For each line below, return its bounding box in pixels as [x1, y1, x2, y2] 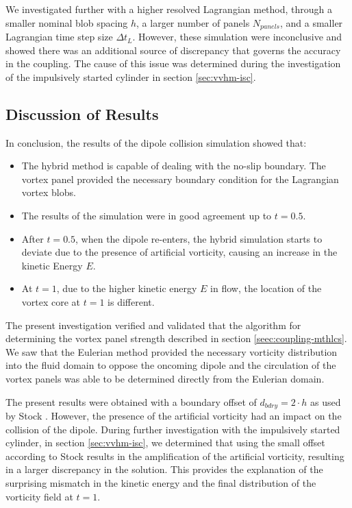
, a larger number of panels [136, 15, 250, 29]
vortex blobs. [21, 185, 76, 199]
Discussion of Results [5, 103, 159, 124]
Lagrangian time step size [5, 29, 113, 44]
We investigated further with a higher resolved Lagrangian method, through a [5, 2, 333, 16]
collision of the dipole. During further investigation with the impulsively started [5, 422, 340, 436]
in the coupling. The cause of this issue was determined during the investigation [5, 56, 341, 71]
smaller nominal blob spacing [5, 15, 128, 29]
